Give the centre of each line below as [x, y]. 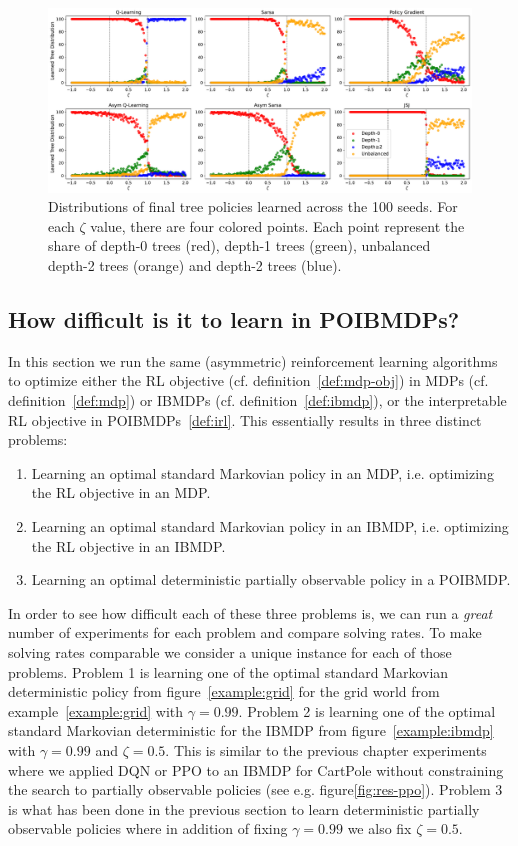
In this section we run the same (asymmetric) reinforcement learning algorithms [253, 360]
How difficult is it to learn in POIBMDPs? [234, 319]
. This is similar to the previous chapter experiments [326, 749]
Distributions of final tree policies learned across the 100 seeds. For [253, 206]
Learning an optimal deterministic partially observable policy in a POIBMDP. [271, 579]
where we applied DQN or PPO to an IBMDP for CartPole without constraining [256, 769]
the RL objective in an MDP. [121, 492]
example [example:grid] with [96, 710]
